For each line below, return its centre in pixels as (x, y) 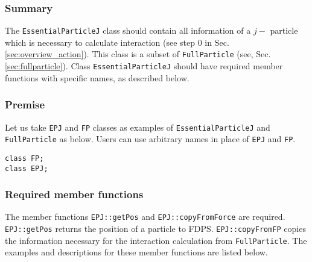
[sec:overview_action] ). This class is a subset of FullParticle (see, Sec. (138, 54)
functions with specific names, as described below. (97, 77)
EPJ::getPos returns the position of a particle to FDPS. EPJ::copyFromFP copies (155, 229)
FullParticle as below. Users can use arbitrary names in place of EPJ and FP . (150, 139)
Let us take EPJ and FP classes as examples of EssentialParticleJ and (138, 127)
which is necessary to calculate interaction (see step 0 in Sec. (117, 42)
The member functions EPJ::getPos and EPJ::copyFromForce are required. (145, 217)
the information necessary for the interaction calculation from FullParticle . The (156, 240)
